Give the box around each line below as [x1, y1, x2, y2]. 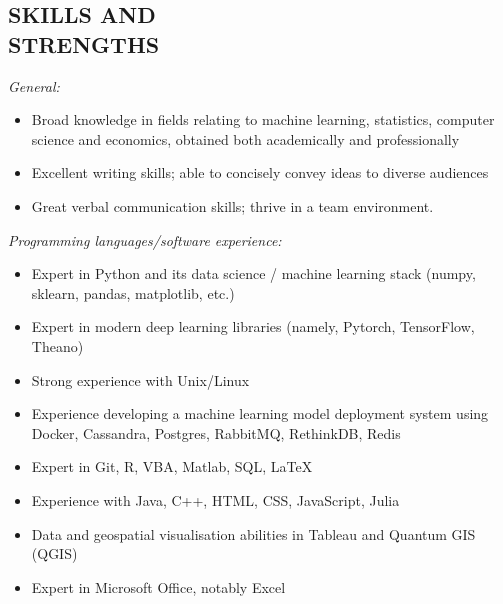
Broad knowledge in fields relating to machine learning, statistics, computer [31, 109, 495, 130]
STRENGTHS [8, 28, 160, 59]
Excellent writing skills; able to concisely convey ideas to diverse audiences [31, 162, 489, 183]
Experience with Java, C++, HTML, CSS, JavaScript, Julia [31, 489, 400, 510]
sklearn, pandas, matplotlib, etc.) [31, 282, 235, 303]
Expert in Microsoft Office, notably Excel [31, 576, 286, 597]
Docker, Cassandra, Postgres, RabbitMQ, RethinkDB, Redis [31, 422, 401, 443]
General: [8, 75, 60, 96]
